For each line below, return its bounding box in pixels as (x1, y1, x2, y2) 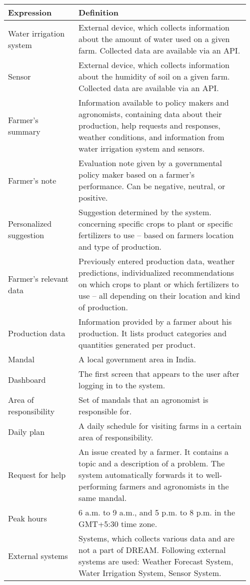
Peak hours (8, 512, 47, 524)
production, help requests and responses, (78, 120, 220, 131)
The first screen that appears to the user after (78, 368, 239, 379)
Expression (8, 7, 52, 18)
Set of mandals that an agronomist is (78, 394, 208, 405)
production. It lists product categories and (78, 327, 227, 339)
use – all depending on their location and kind (78, 290, 240, 301)
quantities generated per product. (78, 339, 196, 350)
